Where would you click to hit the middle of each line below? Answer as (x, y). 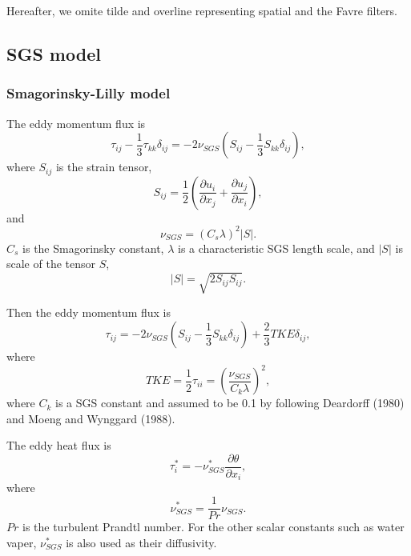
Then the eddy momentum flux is (89, 312)
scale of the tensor (51, 264)
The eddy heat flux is (59, 445)
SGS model (54, 53)
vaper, (22, 542)
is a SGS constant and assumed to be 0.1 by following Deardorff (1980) (230, 403)
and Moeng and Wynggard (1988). (91, 418)
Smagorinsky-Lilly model (89, 93)
